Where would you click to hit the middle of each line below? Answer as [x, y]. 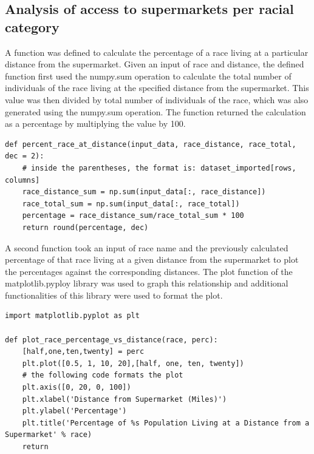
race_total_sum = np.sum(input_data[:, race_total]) [131, 204]
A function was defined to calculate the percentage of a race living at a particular [157, 52]
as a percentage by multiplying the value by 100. [95, 124]
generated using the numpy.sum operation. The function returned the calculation [155, 111]
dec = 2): [25, 156]
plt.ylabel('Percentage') [74, 411]
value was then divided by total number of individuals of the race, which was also [157, 99]
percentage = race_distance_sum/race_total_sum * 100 [133, 216]
